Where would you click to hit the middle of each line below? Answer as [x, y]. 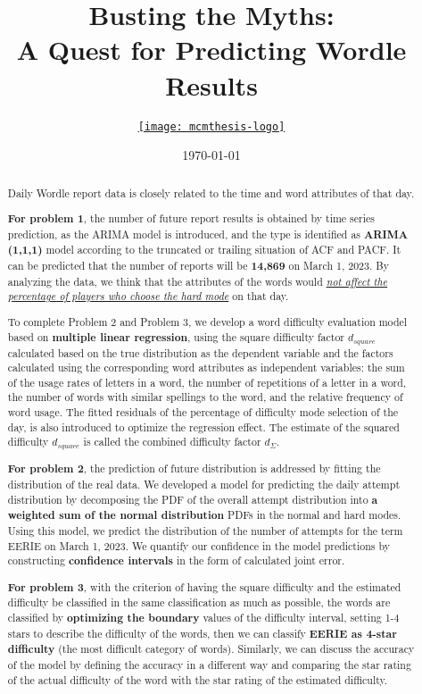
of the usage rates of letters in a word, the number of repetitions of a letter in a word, [207, 382]
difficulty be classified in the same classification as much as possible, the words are [199, 602]
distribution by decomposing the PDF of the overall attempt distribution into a [193, 499]
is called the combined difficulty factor [172, 442]
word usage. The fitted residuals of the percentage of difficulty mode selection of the [203, 412]
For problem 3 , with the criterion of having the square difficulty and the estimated [204, 587]
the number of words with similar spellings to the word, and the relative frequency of [205, 397]
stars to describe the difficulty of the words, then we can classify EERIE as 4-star [202, 633]
